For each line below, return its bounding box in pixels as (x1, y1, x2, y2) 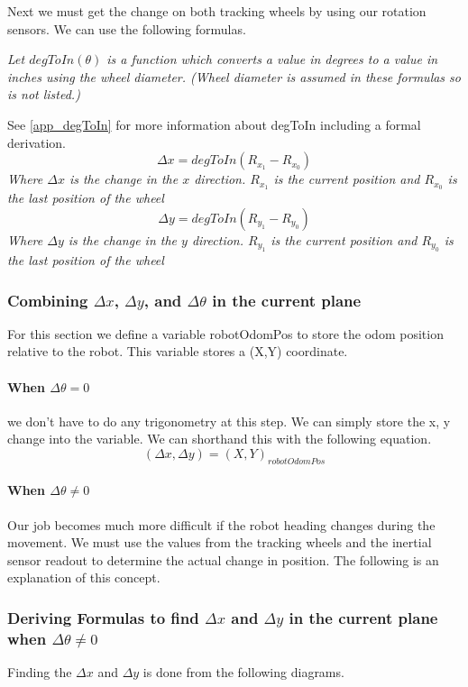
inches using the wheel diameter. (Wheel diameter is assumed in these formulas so (7, 67, 461, 86)
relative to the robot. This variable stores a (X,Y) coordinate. (7, 342, 348, 361)
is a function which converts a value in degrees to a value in (106, 50, 438, 69)
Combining (7, 289, 88, 311)
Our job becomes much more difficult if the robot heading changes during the (7, 515, 436, 534)
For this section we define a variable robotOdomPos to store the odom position (7, 324, 444, 343)
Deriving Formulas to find (7, 606, 199, 628)
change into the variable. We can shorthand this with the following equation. (7, 429, 432, 448)
